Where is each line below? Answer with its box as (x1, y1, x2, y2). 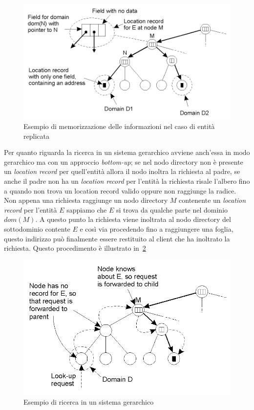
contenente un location (179, 195, 246, 205)
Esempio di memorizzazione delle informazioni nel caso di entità (23, 121, 215, 131)
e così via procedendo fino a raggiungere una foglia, (80, 223, 233, 234)
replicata (23, 130, 49, 141)
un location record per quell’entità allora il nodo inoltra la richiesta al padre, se (4, 166, 240, 176)
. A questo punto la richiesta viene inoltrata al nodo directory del (35, 214, 231, 224)
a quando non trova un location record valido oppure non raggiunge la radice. (4, 185, 236, 195)
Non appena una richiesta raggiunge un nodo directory (4, 195, 168, 205)
